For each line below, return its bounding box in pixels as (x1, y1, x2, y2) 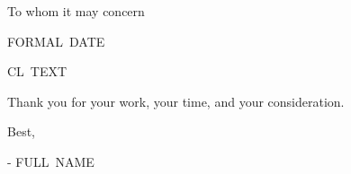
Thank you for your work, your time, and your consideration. (7, 91, 345, 110)
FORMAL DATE (7, 31, 105, 50)
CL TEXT (7, 62, 67, 81)
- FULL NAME (7, 152, 94, 170)
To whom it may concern (7, 2, 145, 20)
